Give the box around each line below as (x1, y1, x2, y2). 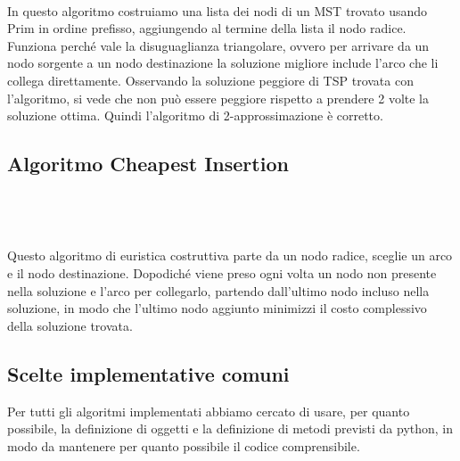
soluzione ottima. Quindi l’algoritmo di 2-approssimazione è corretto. (7, 106, 383, 125)
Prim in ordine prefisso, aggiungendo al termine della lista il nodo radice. (7, 19, 407, 37)
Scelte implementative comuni (7, 359, 290, 387)
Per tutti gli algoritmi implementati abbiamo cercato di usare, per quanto (7, 401, 410, 420)
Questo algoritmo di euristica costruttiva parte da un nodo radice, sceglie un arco (7, 246, 453, 265)
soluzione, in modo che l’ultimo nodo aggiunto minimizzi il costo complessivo (7, 299, 427, 317)
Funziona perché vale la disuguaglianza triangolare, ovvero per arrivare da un (7, 36, 430, 54)
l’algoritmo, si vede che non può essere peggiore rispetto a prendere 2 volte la (7, 88, 430, 107)
